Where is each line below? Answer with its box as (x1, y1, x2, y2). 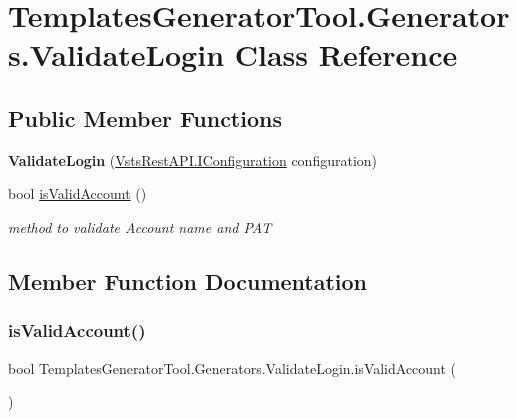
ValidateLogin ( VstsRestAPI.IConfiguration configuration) (8, 149, 378, 170)
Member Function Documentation (8, 265, 368, 296)
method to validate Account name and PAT (8, 216, 272, 237)
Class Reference (234, 34, 458, 75)
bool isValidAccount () (8, 183, 147, 204)
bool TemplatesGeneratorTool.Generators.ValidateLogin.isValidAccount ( (8, 357, 457, 378)
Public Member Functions (8, 102, 282, 133)
